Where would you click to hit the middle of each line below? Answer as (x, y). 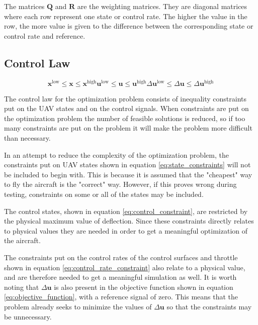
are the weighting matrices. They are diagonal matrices (162, 6)
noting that (22, 287)
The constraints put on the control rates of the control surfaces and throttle (121, 257)
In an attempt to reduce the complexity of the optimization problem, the (116, 154)
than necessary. (27, 138)
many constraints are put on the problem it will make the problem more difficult (128, 128)
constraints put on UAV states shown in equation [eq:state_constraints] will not (127, 165)
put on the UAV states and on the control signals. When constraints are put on (126, 108)
